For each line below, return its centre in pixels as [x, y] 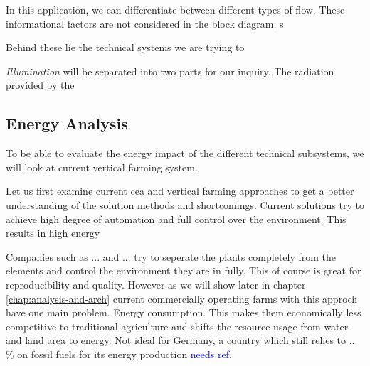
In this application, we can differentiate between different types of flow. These [175, 9]
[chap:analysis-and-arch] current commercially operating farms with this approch [182, 298]
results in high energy [53, 233]
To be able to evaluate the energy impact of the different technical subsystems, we [185, 153]
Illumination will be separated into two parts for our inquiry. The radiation [170, 71]
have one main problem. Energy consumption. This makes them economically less [184, 312]
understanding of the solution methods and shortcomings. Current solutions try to [185, 204]
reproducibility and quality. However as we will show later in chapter [156, 284]
